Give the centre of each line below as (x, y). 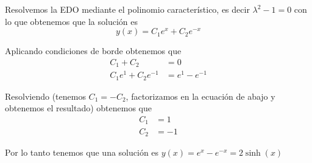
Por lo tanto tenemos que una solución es (82, 152)
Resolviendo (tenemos (45, 96)
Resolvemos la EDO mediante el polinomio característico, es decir (127, 9)
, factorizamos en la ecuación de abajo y (200, 96)
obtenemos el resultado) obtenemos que (78, 108)
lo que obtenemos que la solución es (71, 21)
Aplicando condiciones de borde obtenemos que (93, 51)
